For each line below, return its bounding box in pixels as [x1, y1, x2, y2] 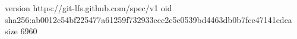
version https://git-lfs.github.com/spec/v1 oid [5, 2, 172, 14]
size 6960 [5, 25, 37, 37]
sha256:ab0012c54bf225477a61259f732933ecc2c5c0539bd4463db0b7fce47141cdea [5, 13, 292, 25]
